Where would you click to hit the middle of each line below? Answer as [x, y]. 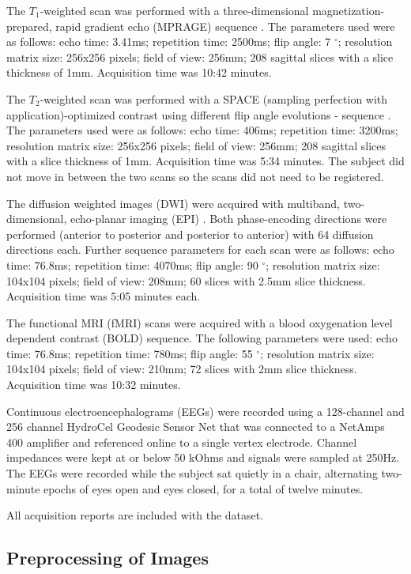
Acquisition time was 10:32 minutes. [94, 385]
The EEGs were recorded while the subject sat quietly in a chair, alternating [192, 473]
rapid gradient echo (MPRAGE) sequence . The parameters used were [225, 26]
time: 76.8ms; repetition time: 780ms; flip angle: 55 [130, 353]
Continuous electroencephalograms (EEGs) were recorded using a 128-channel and [205, 411]
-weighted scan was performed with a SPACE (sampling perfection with [214, 98]
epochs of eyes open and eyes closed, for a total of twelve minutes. [204, 488]
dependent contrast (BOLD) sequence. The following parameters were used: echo [202, 338]
